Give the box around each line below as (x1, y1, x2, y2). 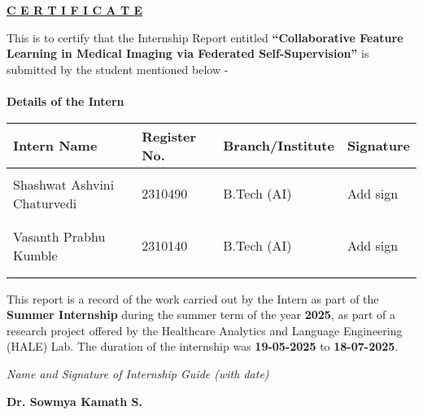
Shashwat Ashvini (13, 174, 115, 194)
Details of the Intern (7, 92, 124, 109)
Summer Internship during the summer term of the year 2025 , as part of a (7, 306, 395, 323)
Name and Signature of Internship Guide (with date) (7, 365, 269, 382)
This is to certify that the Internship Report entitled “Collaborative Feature (7, 28, 403, 46)
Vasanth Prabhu (13, 226, 106, 246)
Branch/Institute (223, 136, 334, 155)
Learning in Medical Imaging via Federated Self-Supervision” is (7, 45, 369, 62)
